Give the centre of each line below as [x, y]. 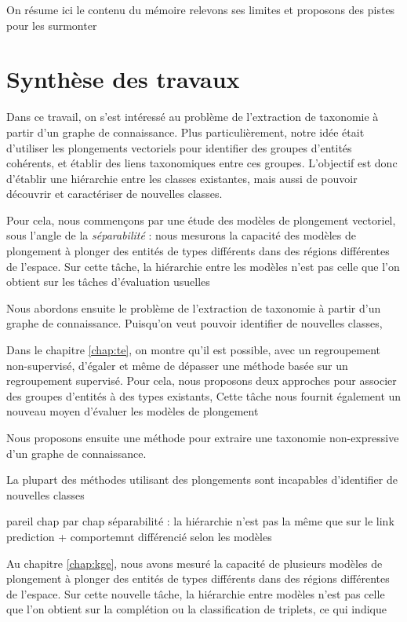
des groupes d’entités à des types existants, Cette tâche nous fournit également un [204, 395]
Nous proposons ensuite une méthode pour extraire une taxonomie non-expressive [203, 437]
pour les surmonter [52, 25]
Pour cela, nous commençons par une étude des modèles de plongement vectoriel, [201, 220]
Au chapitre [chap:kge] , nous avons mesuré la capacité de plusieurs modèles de [194, 563]
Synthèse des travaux [123, 79]
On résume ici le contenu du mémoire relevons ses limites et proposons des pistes [201, 9]
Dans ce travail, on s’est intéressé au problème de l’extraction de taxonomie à [193, 117]
